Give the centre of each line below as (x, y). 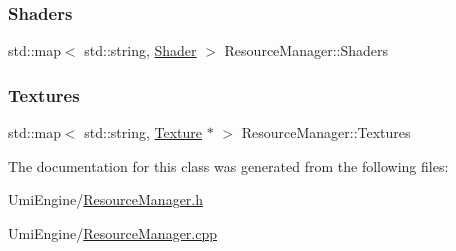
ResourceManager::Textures (326, 132)
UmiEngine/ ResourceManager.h (106, 199)
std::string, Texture (143, 132)
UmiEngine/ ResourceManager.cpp (113, 232)
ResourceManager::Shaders (306, 50)
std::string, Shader (140, 50)
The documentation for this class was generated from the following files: (228, 165)
